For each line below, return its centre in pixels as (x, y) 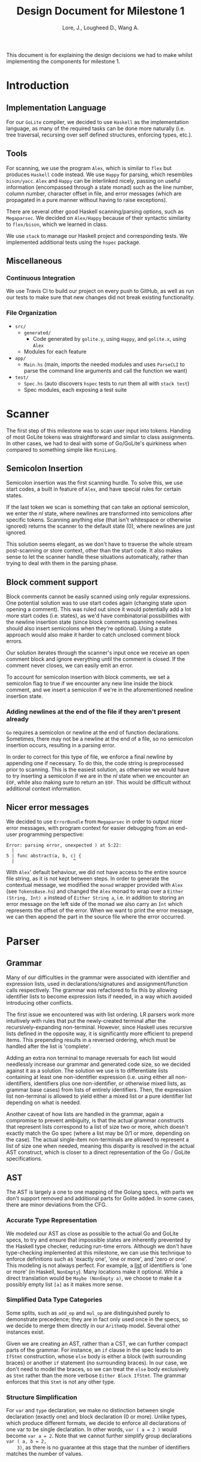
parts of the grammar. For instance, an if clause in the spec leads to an (94, 1350)
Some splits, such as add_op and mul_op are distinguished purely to (88, 1313)
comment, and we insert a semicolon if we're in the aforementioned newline (100, 690)
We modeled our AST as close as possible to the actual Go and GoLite (92, 1233)
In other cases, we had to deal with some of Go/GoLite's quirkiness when (96, 443)
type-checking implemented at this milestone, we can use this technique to (99, 1252)
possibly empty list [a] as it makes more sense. (65, 1284)
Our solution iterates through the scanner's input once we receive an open (98, 653)
